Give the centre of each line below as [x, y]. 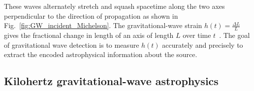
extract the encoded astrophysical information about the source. [101, 54]
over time [197, 35]
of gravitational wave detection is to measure [72, 45]
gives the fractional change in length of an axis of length [89, 35]
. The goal [235, 35]
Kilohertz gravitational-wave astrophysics [111, 81]
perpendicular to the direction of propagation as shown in [91, 15]
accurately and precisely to [203, 45]
